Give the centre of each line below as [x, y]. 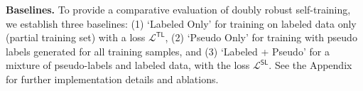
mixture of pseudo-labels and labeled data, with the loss [128, 65]
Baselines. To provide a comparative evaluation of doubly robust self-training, [178, 9]
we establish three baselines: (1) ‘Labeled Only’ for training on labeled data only [181, 23]
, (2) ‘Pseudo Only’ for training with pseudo [261, 37]
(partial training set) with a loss [76, 37]
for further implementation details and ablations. [112, 79]
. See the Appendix [310, 65]
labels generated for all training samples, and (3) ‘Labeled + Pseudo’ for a [168, 51]
